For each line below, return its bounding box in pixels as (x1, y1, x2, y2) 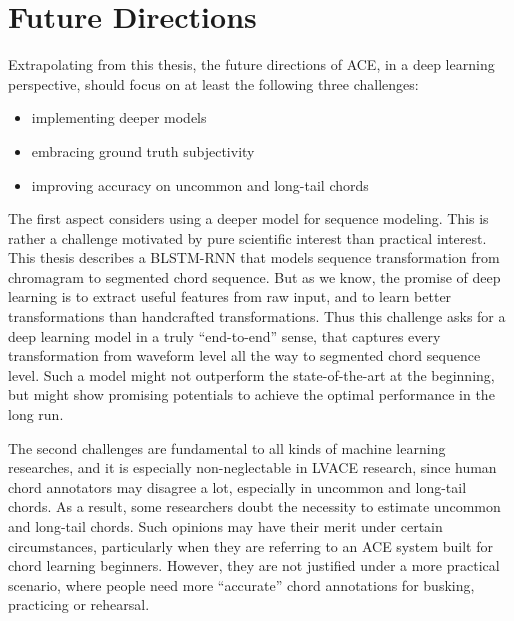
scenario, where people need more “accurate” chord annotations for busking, (8, 574, 475, 595)
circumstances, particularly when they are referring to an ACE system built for (8, 535, 493, 556)
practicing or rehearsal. (8, 594, 150, 615)
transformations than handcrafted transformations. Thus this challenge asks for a (8, 306, 506, 327)
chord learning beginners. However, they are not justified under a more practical (8, 555, 500, 576)
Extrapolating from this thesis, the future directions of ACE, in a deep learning (8, 54, 495, 75)
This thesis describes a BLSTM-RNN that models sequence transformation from (8, 247, 500, 268)
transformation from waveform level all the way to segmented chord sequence (8, 345, 481, 366)
